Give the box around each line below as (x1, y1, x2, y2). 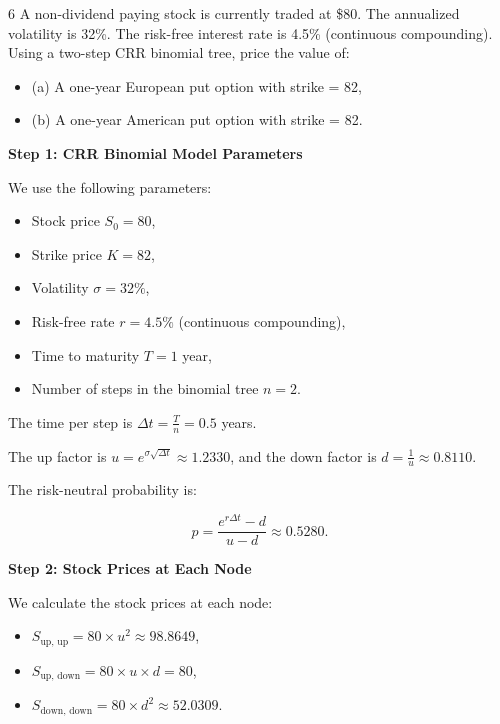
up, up (40, 636, 69, 647)
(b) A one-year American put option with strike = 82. (31, 109, 363, 130)
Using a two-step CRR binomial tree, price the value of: (8, 42, 350, 63)
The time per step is (8, 411, 133, 432)
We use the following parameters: (8, 176, 212, 197)
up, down (40, 671, 81, 682)
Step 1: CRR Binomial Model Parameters (8, 142, 303, 163)
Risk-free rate (31, 310, 115, 331)
